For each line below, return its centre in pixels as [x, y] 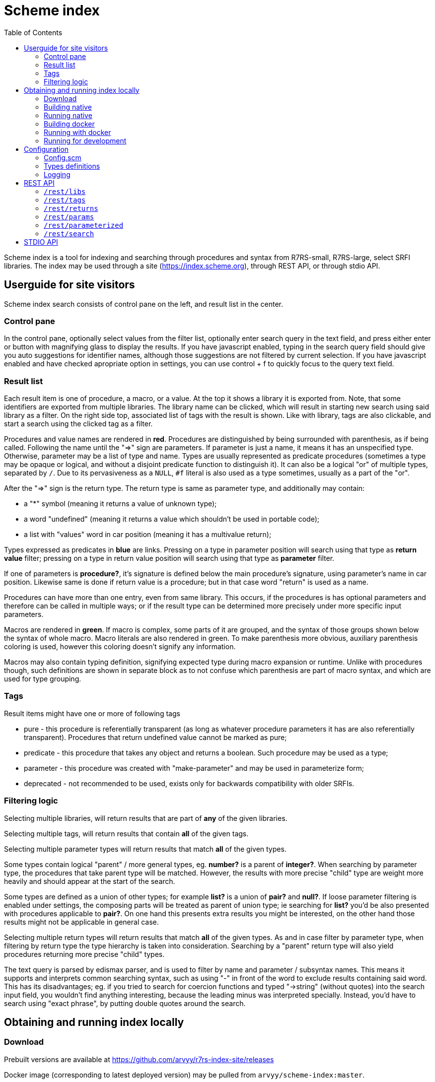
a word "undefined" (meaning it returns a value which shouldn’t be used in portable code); [172, 519]
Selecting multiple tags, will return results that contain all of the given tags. [126, 833]
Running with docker [77, 132]
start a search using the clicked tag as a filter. [78, 424]
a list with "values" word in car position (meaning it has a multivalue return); [148, 535]
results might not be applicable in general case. [81, 922]
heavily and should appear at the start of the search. [90, 881]
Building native [68, 107]
